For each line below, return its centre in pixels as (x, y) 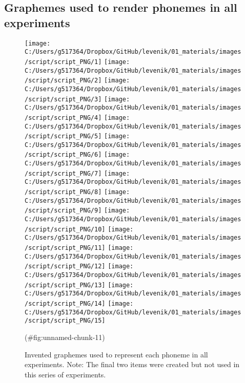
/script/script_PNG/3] (63, 99)
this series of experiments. (65, 374)
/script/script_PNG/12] (65, 267)
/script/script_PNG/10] (65, 229)
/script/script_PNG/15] (65, 321)
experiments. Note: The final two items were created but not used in (132, 364)
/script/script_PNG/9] (63, 211)
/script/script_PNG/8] (63, 192)
